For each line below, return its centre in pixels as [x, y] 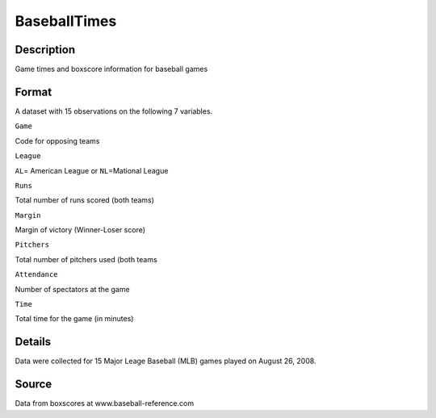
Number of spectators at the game [72, 289]
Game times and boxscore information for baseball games [111, 69]
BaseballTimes [66, 21]
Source [34, 385]
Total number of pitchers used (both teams [86, 259]
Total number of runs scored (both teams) [85, 200]
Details [33, 342]
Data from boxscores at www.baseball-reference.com [104, 403]
